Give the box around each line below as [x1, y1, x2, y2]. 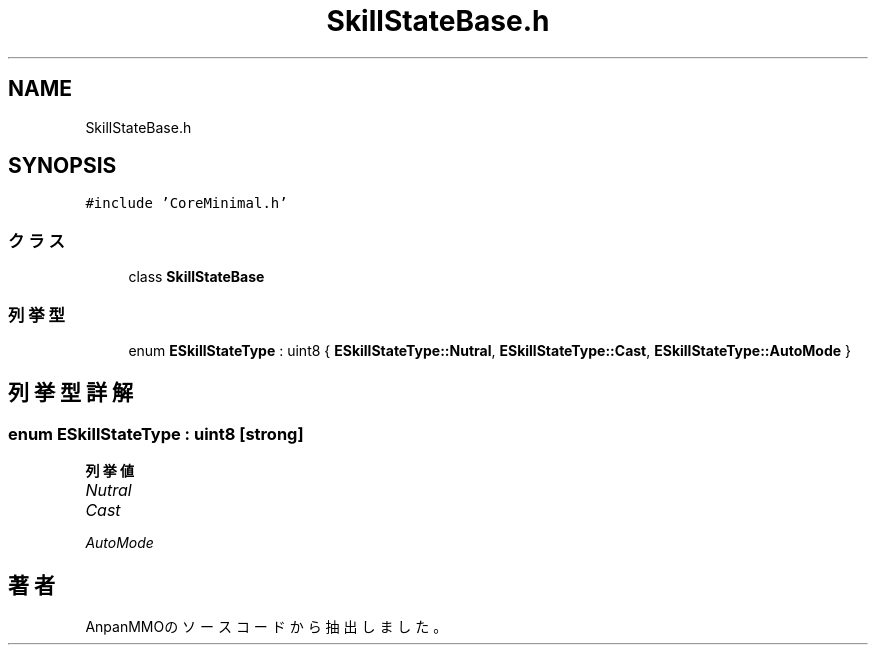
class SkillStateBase [128, 268, 265, 286]
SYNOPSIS [8, 153, 117, 179]
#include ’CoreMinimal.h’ [85, 195, 288, 212]
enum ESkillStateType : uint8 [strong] [8, 423, 304, 444]
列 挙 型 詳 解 [8, 380, 133, 406]
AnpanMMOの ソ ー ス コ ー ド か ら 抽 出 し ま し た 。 [85, 618, 448, 635]
